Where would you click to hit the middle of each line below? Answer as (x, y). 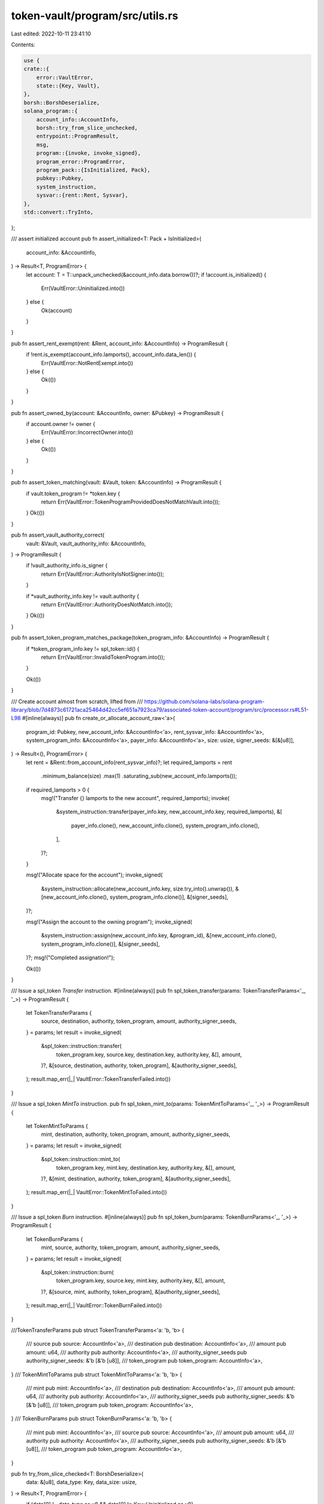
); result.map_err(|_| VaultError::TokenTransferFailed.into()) (98, 1079)
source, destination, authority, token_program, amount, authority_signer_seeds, (139, 1021)
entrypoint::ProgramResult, (78, 136)
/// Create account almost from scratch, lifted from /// (77, 701)
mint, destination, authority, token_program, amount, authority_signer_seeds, (136, 1135)
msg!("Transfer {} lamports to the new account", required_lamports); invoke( (135, 798)
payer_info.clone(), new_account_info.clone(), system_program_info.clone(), (165, 825)
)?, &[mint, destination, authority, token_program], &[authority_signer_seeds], (136, 1179)
